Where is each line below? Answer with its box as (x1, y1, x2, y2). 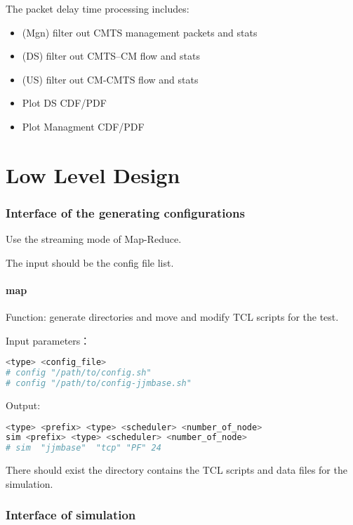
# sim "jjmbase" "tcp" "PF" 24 (6, 443, 161, 453)
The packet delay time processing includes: (6, 1, 189, 15)
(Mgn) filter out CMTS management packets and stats (22, 25, 258, 39)
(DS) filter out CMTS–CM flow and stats (22, 48, 200, 63)
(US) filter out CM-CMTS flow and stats (22, 72, 199, 86)
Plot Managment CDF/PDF (22, 119, 145, 133)
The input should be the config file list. (6, 255, 174, 270)
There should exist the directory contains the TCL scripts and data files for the (6, 463, 347, 477)
